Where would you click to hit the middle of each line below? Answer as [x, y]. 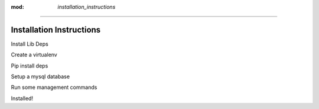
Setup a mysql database [40, 76]
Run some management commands [54, 87]
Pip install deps [30, 66]
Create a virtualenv [34, 55]
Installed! [22, 98]
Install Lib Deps [30, 44]
